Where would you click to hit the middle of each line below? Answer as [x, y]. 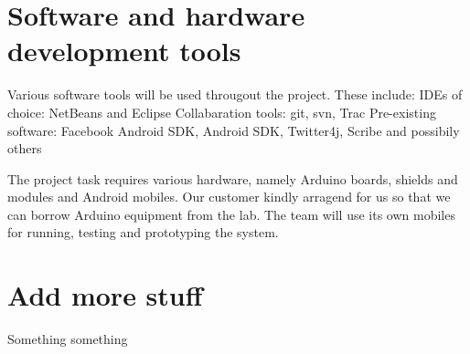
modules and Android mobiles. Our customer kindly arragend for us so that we [229, 197]
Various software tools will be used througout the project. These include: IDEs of [235, 94]
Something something [68, 339]
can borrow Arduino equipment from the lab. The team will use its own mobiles [231, 214]
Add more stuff [105, 295]
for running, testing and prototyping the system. [143, 232]
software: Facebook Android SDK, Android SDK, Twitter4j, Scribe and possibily [234, 130]
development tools [124, 51]
